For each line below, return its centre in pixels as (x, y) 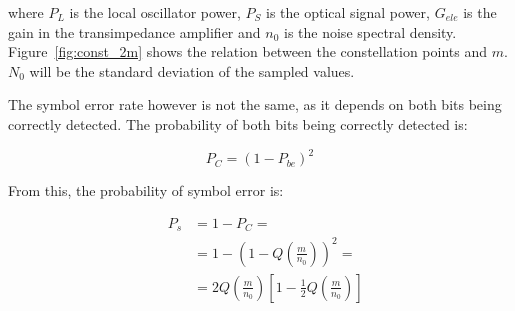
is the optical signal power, (348, 12)
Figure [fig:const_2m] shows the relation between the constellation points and (248, 51)
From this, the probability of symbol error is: (146, 190)
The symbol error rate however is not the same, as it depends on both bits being (255, 104)
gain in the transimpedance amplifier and (134, 31)
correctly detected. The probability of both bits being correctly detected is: (238, 123)
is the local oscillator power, (155, 12)
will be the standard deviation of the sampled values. (192, 70)
